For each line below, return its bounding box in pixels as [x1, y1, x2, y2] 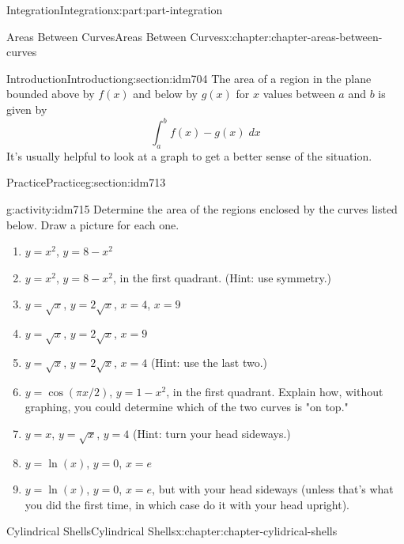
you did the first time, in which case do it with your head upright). [25, 496, 349, 512]
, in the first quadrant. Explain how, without [166, 383, 383, 399]
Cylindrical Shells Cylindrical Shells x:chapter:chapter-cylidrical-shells [6, 523, 338, 539]
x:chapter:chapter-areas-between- [223, 28, 383, 44]
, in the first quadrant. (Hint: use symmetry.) [112, 269, 332, 285]
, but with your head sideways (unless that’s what [152, 481, 394, 497]
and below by [133, 85, 198, 102]
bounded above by [6, 85, 95, 102]
